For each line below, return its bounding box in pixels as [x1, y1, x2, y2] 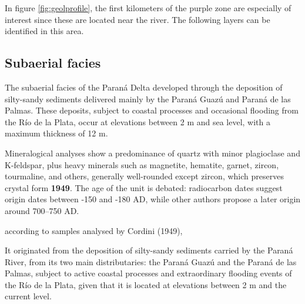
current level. [5, 290, 52, 302]
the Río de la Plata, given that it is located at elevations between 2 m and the [5, 278, 287, 290]
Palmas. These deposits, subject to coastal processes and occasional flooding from [5, 104, 299, 116]
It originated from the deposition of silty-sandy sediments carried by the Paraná [5, 244, 293, 256]
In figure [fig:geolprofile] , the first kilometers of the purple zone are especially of [5, 2, 291, 14]
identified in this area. [5, 25, 84, 37]
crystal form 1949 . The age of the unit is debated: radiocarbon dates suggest [5, 181, 283, 193]
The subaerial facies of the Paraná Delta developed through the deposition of [5, 81, 283, 93]
